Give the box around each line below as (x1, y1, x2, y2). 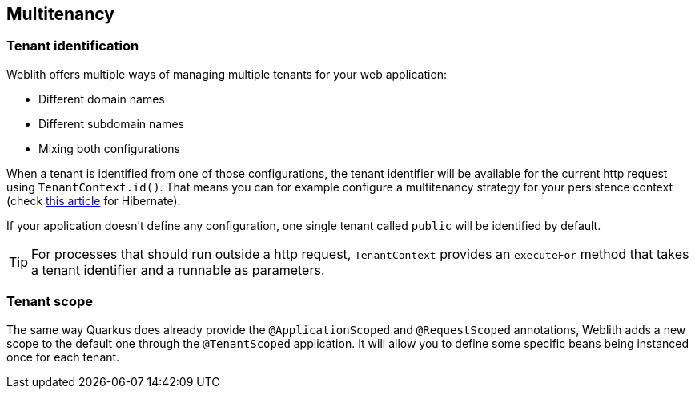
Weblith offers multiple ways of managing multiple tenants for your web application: (6, 67, 448, 81)
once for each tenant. (6, 349, 120, 364)
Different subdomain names (38, 116, 184, 131)
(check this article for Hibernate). (6, 193, 181, 208)
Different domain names (38, 91, 165, 106)
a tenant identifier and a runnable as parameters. (31, 261, 325, 278)
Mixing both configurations (38, 141, 180, 155)
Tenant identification (6, 38, 139, 54)
